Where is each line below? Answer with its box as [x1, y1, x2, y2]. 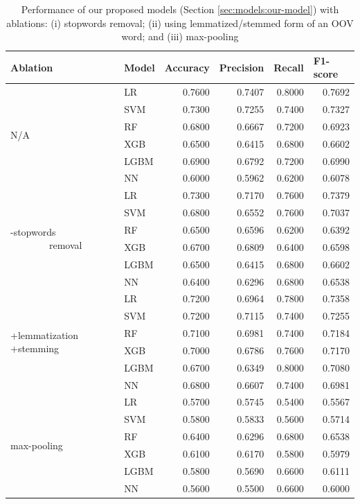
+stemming [10, 341, 60, 356]
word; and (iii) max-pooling [121, 29, 239, 44]
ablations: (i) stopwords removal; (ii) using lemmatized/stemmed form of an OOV [6, 15, 354, 30]
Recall [273, 60, 304, 74]
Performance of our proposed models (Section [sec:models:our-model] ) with [21, 2, 339, 16]
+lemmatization [10, 327, 78, 342]
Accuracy [164, 60, 210, 74]
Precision [219, 60, 264, 74]
